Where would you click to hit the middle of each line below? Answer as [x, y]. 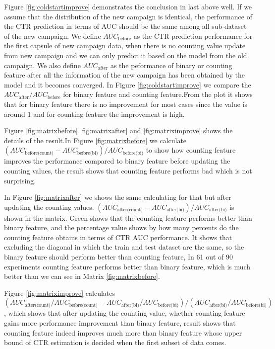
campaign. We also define [42, 65]
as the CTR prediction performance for [193, 36]
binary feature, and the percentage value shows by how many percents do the [121, 227]
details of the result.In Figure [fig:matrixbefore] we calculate [95, 140]
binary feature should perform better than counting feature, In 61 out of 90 [118, 257]
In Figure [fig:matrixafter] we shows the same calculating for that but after [118, 197]
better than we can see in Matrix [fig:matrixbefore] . [82, 276]
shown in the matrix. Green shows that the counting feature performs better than [128, 218]
